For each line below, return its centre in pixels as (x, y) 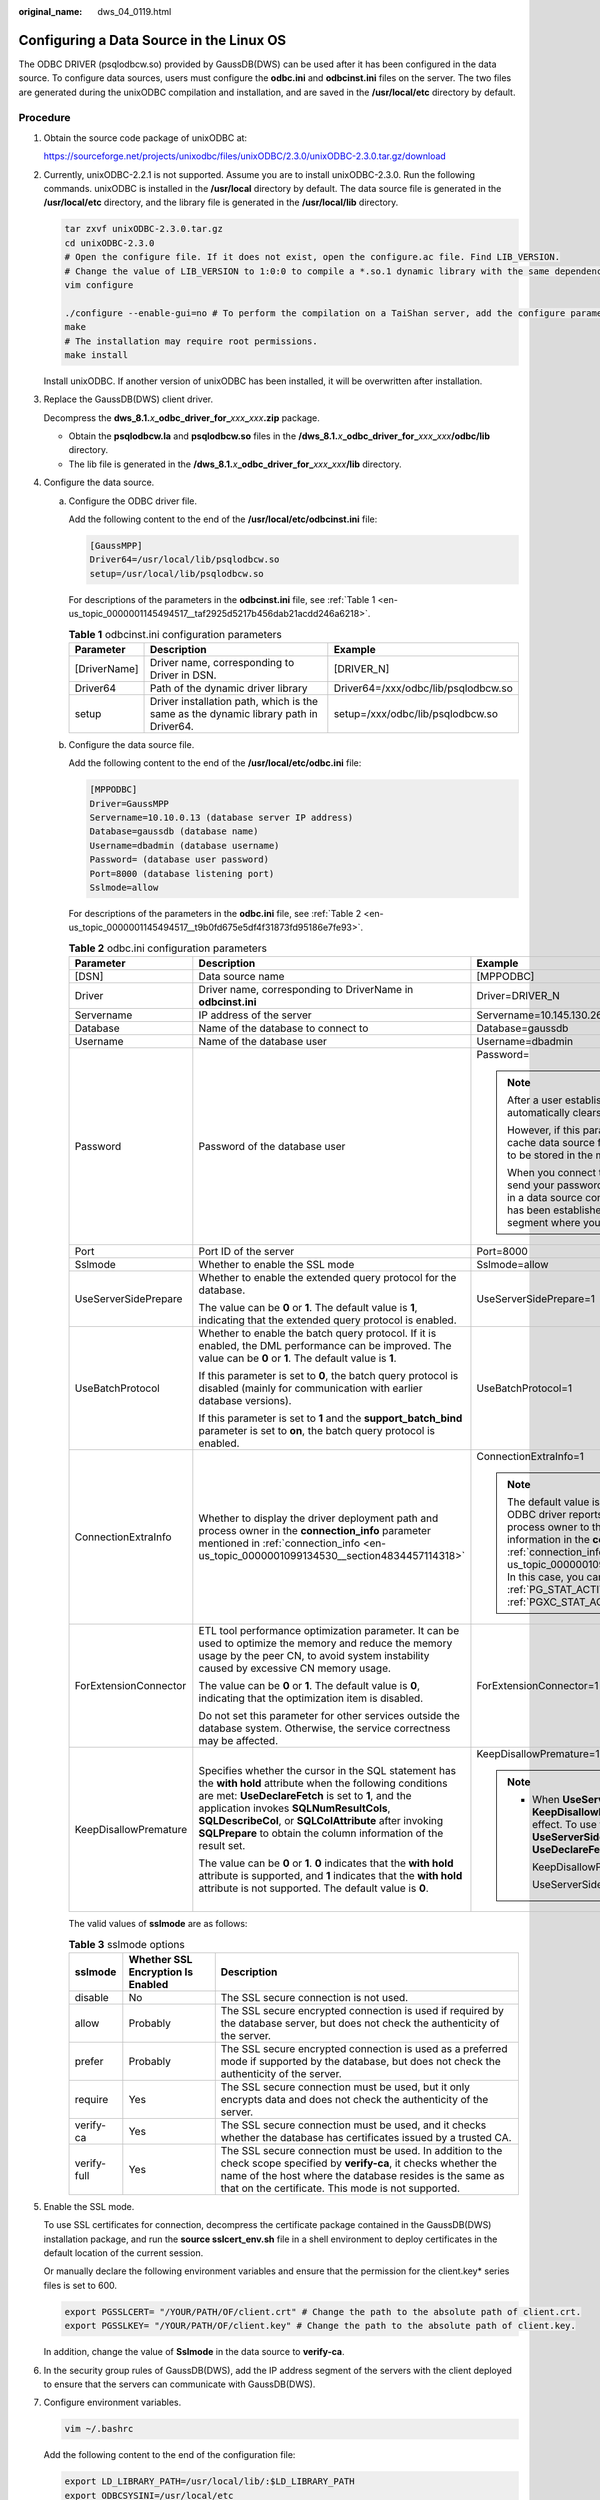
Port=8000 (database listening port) (182, 873)
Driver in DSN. (183, 675)
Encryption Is (161, 1972)
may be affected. (238, 1741)
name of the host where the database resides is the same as (362, 2175)
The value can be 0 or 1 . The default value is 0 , (309, 1686)
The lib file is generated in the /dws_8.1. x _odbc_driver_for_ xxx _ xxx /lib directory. (235, 464)
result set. (222, 1846)
